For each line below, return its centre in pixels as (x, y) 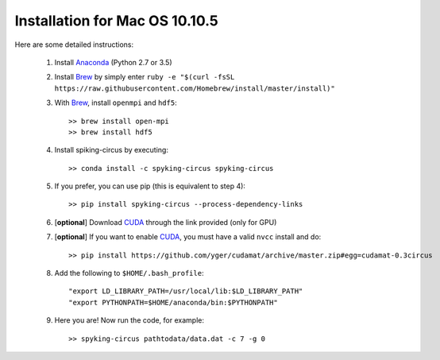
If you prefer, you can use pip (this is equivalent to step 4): (150, 186)
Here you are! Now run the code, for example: (129, 320)
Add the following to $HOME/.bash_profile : (129, 273)
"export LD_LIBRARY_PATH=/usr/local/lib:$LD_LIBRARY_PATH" (186, 291)
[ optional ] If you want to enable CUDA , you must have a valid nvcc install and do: (188, 237)
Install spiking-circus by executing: (111, 150)
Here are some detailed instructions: (74, 45)
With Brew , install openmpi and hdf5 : (116, 103)
